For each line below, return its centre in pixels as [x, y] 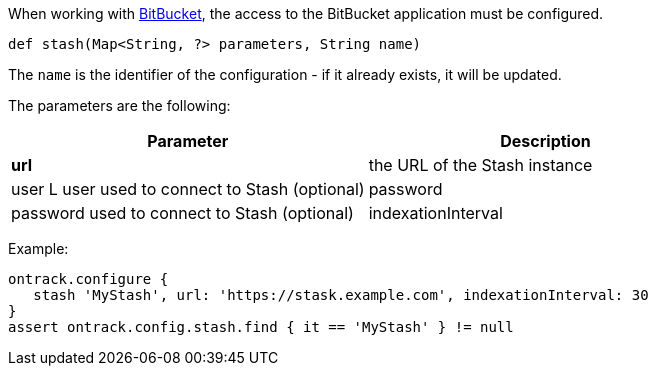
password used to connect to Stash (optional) [182, 213]
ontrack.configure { [88, 279]
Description [545, 141]
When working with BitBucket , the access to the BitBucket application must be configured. [306, 13]
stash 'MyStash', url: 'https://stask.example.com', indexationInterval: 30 [341, 295]
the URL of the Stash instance [480, 165]
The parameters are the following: [119, 105]
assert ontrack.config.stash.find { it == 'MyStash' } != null [261, 327]
